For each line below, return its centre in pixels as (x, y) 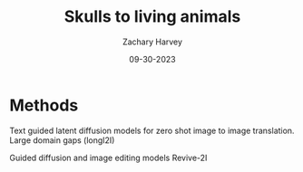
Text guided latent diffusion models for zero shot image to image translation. (152, 130)
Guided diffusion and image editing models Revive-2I (108, 158)
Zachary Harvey (152, 42)
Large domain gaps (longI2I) (62, 140)
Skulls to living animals (152, 17)
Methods (44, 105)
